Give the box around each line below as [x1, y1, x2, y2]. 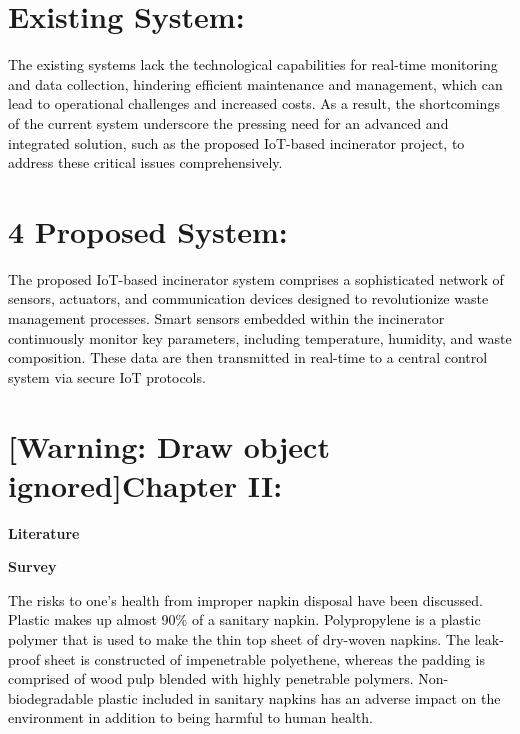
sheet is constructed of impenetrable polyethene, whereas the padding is [44, 648, 485, 669]
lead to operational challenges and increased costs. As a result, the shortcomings [8, 93, 500, 114]
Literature [8, 522, 80, 543]
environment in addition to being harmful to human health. [8, 707, 373, 728]
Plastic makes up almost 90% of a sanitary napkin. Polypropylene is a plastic [8, 609, 481, 630]
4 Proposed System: [8, 210, 288, 251]
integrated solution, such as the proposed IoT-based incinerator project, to [8, 132, 465, 153]
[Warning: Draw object [8, 425, 330, 466]
